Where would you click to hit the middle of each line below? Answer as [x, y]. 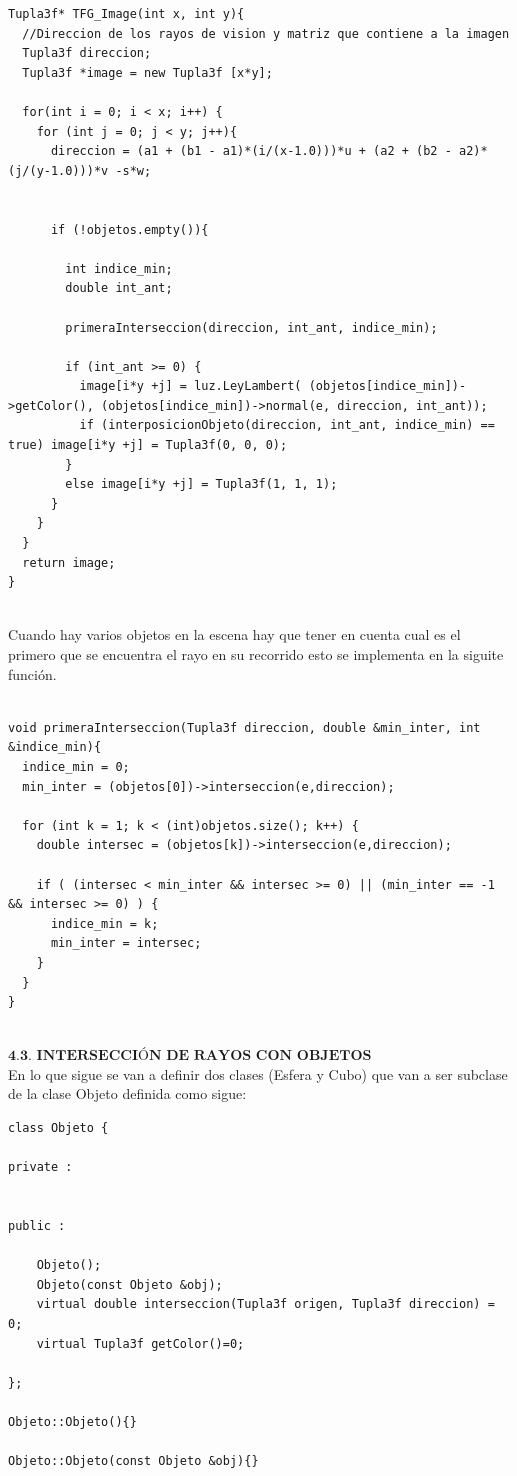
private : [40, 1167]
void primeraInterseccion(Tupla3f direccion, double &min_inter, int [244, 727]
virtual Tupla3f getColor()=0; [140, 1343]
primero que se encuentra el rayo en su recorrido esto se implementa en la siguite [256, 654]
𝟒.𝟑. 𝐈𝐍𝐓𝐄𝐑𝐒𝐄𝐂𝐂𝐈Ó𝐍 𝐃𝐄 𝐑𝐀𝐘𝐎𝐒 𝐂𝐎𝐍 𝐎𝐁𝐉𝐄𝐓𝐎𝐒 [190, 1056]
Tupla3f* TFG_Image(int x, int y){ [126, 14]
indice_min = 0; [76, 766]
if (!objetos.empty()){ [129, 229]
